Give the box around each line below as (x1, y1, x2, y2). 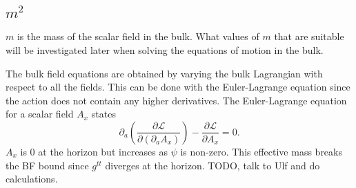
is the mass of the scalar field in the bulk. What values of (17, 29, 259, 44)
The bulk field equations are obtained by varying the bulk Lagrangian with (6, 66, 323, 80)
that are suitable (274, 29, 344, 44)
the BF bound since (6, 158, 89, 172)
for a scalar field (6, 106, 74, 121)
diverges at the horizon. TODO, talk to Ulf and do (105, 158, 320, 172)
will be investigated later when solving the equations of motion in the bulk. (6, 43, 324, 57)
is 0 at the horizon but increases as (20, 144, 168, 158)
